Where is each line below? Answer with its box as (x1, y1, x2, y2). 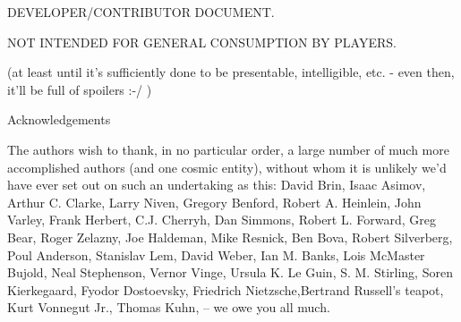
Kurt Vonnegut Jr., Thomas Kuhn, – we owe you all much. (7, 298, 330, 317)
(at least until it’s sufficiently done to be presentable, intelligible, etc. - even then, (7, 63, 455, 81)
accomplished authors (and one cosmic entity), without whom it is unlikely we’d (7, 157, 447, 176)
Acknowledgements (7, 110, 111, 129)
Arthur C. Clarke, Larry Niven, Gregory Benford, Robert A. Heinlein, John (7, 192, 422, 211)
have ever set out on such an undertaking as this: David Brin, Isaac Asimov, (7, 175, 426, 194)
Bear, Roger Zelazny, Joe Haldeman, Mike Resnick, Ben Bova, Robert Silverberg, (7, 227, 453, 246)
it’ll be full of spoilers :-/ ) (7, 80, 152, 98)
